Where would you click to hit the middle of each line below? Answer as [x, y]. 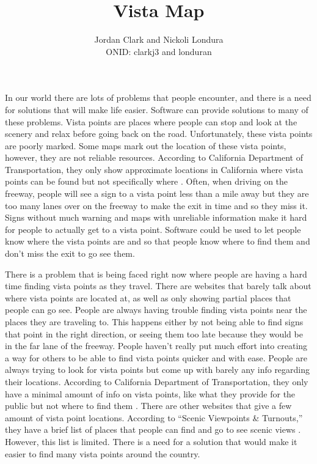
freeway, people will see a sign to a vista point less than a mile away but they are [157, 193]
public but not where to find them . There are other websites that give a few [148, 406]
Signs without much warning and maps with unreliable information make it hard [156, 217]
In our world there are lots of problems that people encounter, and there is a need [158, 98]
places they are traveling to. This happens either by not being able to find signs [154, 322]
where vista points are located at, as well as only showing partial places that [148, 297]
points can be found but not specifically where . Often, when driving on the [147, 181]
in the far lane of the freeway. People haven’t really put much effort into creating [156, 346]
